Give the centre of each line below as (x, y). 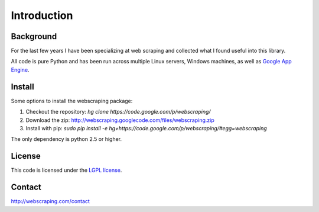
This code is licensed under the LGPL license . (66, 170)
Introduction (42, 15)
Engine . (20, 70)
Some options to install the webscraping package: (72, 101)
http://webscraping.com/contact (50, 201)
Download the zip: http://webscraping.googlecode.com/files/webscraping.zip (120, 120)
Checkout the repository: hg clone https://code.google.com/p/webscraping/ (118, 112)
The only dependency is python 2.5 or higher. (66, 139)
